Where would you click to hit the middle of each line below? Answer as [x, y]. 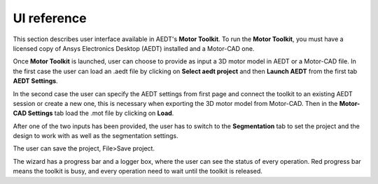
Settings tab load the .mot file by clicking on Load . [101, 113]
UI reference [50, 18]
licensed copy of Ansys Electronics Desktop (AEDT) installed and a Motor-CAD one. [134, 48]
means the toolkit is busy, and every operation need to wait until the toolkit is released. [138, 171]
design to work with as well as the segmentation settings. [96, 136]
